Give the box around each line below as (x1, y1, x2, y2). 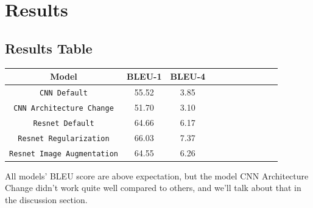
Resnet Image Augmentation (9, 149, 118, 158)
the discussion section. (5, 193, 88, 206)
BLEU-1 (126, 70, 162, 83)
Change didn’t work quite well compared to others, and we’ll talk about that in (5, 181, 301, 194)
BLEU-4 (170, 70, 206, 83)
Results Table (5, 38, 93, 57)
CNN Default (40, 88, 88, 97)
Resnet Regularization (18, 134, 110, 143)
